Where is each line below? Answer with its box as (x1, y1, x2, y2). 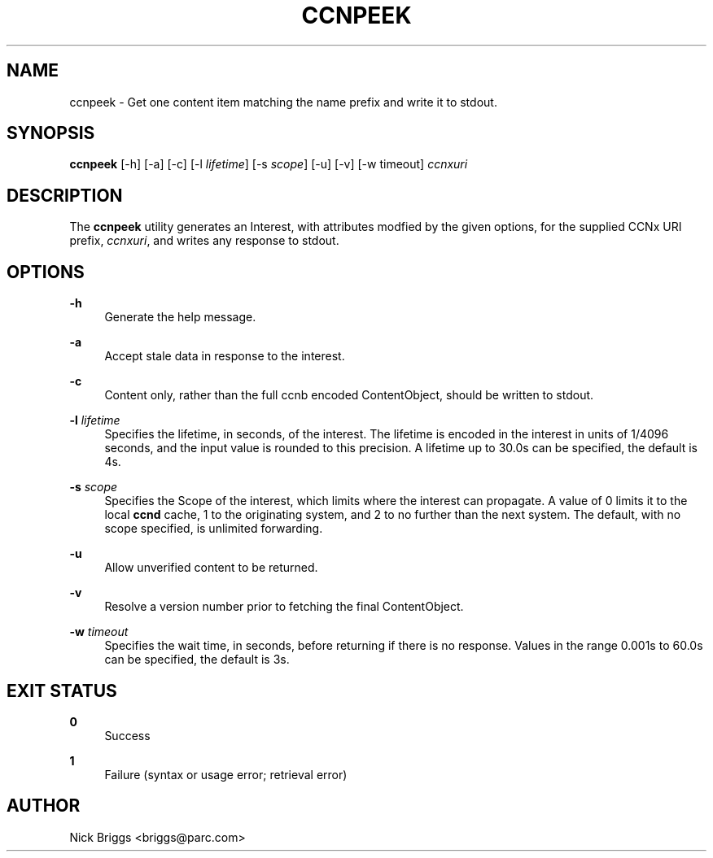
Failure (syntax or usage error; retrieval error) (104, 767, 348, 782)
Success (104, 728, 151, 743)
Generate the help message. (104, 310, 256, 324)
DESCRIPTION (7, 185, 123, 206)
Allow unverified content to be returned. (104, 560, 318, 575)
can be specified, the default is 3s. (104, 652, 290, 667)
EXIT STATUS (7, 680, 117, 701)
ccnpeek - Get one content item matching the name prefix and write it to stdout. (69, 94, 497, 109)
